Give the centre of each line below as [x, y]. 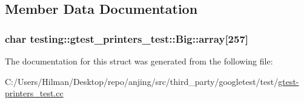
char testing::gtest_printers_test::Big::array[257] [127, 38]
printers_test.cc [34, 93]
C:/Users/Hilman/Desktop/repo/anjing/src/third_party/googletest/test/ [142, 81]
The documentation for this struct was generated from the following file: [139, 61]
